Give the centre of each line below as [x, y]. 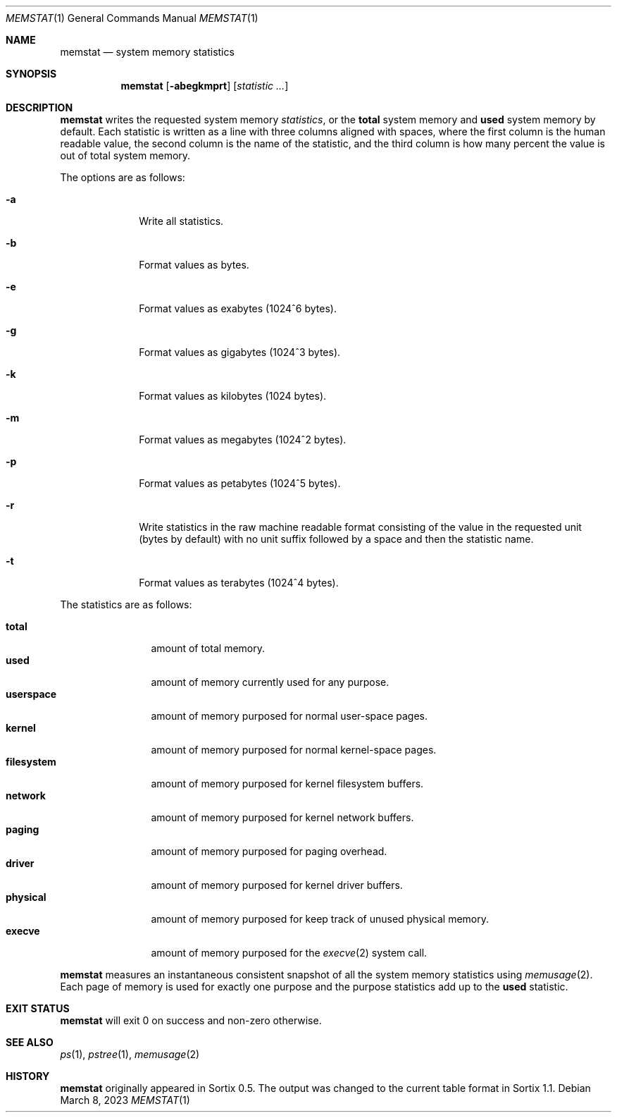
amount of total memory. [208, 648]
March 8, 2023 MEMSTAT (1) [125, 1100]
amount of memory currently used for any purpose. [270, 682]
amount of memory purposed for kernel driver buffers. [277, 885]
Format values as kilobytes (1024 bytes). [233, 396]
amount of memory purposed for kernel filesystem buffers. [287, 784]
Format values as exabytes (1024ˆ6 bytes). [238, 308]
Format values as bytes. [194, 265]
